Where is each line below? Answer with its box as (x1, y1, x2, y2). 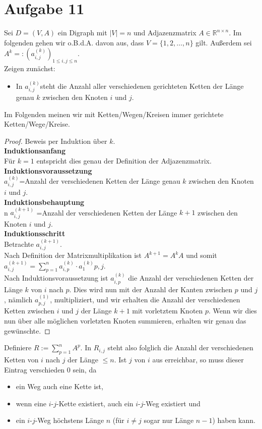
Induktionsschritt (4, 228, 65, 239)
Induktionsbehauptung (4, 196, 85, 207)
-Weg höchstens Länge (35, 415, 104, 425)
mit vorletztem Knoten (132, 305, 203, 316)
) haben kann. (212, 415, 255, 425)
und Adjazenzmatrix (134, 27, 196, 38)
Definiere (4, 342, 32, 353)
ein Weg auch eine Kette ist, (16, 381, 103, 392)
